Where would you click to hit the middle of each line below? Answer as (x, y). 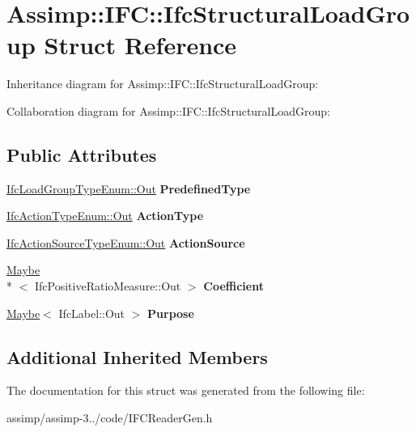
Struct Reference (140, 45)
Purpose (171, 313)
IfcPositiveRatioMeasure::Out (108, 286)
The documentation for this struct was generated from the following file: (186, 390)
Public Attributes (82, 154)
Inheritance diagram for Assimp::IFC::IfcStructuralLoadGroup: (163, 84)
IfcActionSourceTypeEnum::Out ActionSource (126, 242)
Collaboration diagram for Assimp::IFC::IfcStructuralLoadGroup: (168, 110)
